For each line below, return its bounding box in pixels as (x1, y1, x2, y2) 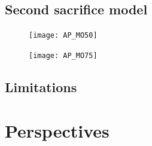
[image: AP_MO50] (29, 31, 98, 40)
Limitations (5, 77, 77, 96)
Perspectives (5, 118, 110, 143)
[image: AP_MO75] (29, 51, 98, 60)
